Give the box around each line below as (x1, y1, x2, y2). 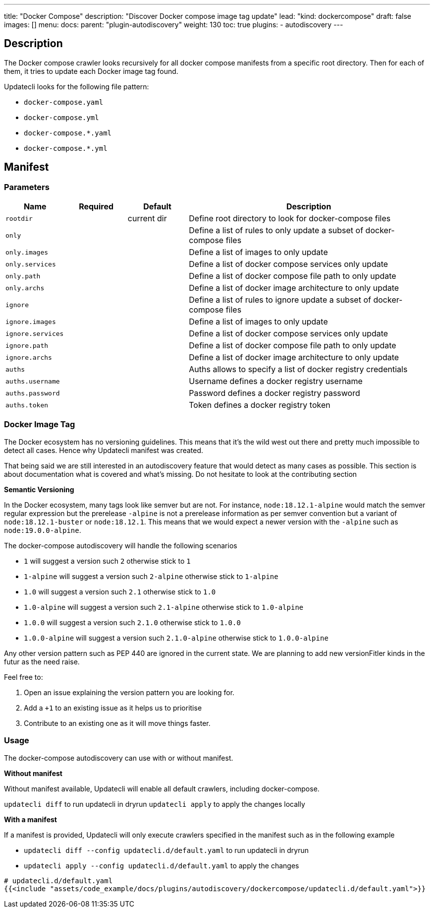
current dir (127, 213, 167, 224)
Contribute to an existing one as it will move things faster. (24, 718, 211, 727)
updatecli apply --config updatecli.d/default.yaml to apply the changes (24, 861, 299, 870)
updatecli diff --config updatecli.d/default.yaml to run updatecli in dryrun (24, 846, 309, 854)
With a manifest (4, 815, 57, 824)
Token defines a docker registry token (189, 400, 330, 410)
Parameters (4, 182, 50, 192)
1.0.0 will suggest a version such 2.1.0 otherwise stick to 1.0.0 (24, 618, 241, 627)
